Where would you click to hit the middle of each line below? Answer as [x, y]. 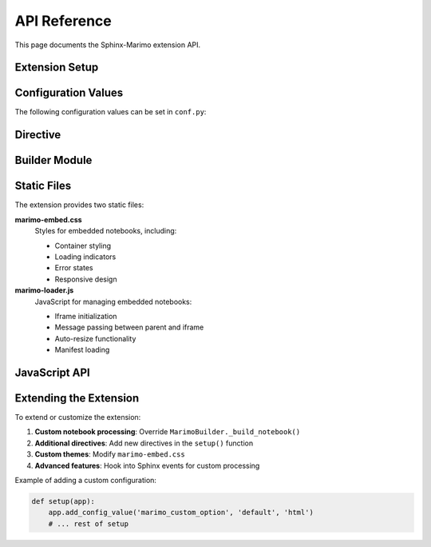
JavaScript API [53, 372]
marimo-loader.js [44, 290]
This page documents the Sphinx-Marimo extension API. [108, 45]
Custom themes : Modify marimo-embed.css [110, 454]
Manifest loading [82, 350]
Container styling [83, 246]
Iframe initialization [86, 316]
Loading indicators [85, 257]
